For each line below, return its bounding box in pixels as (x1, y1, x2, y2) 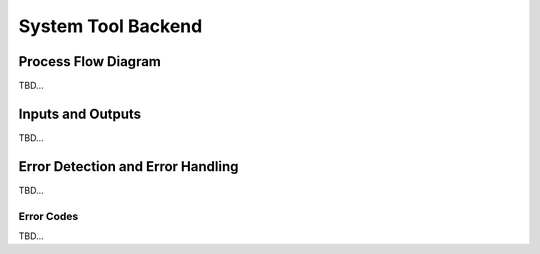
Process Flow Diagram (18, 53, 162, 70)
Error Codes (18, 209, 79, 223)
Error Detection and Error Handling (18, 158, 239, 175)
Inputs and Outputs (18, 105, 142, 122)
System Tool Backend (18, 15, 203, 37)
